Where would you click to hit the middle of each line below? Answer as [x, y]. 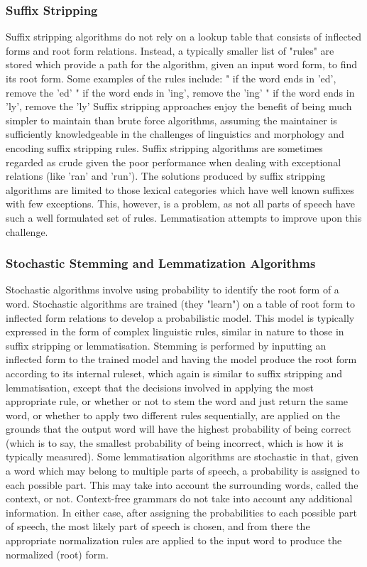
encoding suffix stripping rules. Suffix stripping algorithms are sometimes [164, 147]
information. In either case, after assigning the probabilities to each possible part [181, 512]
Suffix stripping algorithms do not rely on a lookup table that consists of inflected [184, 37]
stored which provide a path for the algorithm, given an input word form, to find [182, 64]
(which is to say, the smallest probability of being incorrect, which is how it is [175, 442]
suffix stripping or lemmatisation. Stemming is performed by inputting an [166, 345]
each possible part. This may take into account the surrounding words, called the [182, 484]
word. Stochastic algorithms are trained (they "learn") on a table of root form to [180, 303]
